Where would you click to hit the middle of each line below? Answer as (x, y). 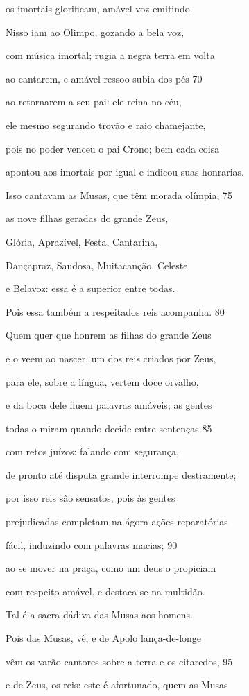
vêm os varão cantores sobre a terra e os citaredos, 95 (119, 661)
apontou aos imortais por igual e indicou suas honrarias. (125, 172)
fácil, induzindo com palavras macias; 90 (92, 544)
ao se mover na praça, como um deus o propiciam (111, 568)
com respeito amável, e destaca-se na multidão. (105, 591)
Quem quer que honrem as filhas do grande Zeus (109, 335)
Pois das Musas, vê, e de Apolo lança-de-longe (104, 638)
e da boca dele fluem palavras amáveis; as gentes (109, 405)
